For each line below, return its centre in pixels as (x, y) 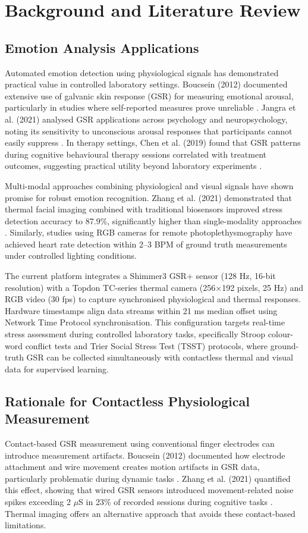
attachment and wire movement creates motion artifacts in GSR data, (132, 467)
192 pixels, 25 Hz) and (263, 287)
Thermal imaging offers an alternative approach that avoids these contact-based (150, 513)
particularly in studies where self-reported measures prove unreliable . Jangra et (150, 107)
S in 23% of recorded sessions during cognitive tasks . (176, 501)
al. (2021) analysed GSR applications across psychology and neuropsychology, (146, 119)
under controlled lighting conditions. (71, 255)
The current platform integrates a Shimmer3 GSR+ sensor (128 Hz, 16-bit (140, 276)
